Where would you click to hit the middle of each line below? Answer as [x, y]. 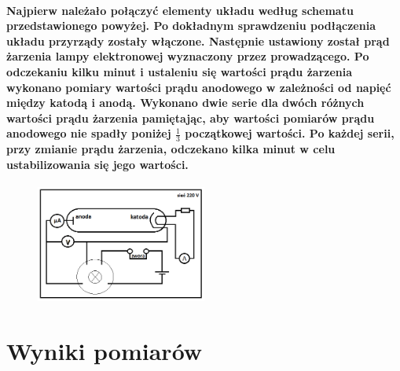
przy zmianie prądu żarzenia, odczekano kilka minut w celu [171, 149]
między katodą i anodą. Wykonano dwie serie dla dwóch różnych [185, 103]
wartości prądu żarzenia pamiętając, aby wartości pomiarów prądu [191, 118]
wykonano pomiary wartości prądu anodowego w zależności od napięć [199, 87]
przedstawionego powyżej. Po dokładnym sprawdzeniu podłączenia [191, 26]
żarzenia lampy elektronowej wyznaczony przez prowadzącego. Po [188, 56]
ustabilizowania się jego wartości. [97, 164]
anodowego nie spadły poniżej [89, 133]
